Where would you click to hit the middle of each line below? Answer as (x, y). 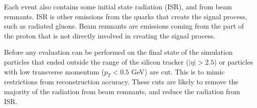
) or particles (233, 61)
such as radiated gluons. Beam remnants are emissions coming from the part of (124, 26)
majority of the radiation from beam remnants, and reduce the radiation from (122, 91)
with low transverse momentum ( (54, 71)
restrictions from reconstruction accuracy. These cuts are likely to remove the (121, 82)
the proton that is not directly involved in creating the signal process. (110, 35)
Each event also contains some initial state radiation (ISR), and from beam (118, 6)
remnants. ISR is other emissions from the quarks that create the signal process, (126, 16)
